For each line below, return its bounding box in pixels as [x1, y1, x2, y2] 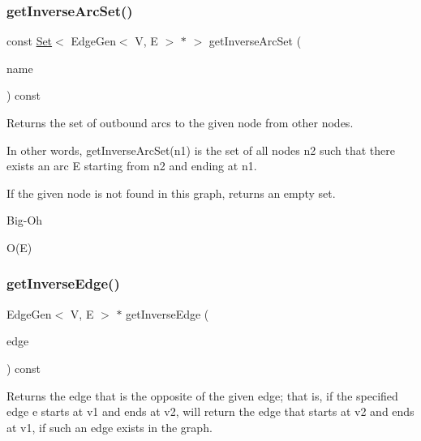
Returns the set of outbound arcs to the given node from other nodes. [6, 114, 354, 131]
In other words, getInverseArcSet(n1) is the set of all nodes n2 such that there [6, 141, 395, 158]
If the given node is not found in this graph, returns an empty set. [6, 184, 336, 201]
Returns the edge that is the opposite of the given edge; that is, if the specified [6, 387, 398, 404]
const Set [6, 32, 53, 49]
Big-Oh [6, 212, 43, 229]
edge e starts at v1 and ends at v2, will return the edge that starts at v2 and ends [6, 403, 415, 420]
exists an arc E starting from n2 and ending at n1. [6, 157, 257, 174]
